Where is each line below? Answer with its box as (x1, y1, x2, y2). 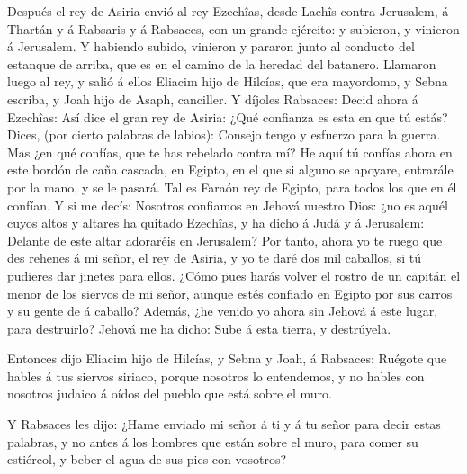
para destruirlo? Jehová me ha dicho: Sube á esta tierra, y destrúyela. (7, 318, 391, 337)
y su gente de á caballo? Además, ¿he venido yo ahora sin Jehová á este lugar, (7, 301, 438, 320)
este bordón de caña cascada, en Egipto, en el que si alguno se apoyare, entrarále (7, 160, 454, 179)
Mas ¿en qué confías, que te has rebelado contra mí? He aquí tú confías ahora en (7, 142, 453, 161)
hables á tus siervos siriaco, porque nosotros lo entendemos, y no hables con (7, 366, 425, 385)
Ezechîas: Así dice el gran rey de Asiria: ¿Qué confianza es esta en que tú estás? (7, 107, 448, 126)
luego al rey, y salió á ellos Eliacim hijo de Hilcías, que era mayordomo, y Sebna (7, 72, 448, 91)
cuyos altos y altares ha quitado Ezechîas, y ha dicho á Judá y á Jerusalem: (7, 213, 425, 232)
